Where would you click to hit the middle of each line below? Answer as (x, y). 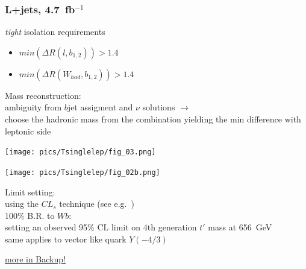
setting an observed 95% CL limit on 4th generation (101, 227)
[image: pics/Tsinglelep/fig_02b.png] (83, 172)
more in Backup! (35, 259)
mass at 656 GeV (240, 227)
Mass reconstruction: (43, 95)
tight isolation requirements (55, 32)
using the (22, 204)
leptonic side (28, 131)
